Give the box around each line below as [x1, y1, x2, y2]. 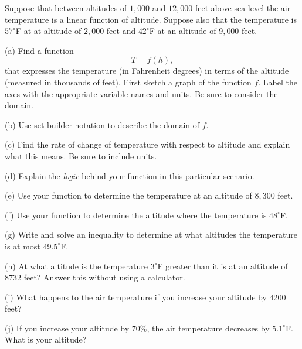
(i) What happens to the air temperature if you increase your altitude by [5, 290, 267, 303]
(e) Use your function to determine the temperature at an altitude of [5, 189, 252, 201]
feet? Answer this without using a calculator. [23, 271, 185, 283]
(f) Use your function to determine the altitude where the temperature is [5, 208, 267, 221]
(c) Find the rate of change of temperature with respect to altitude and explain [5, 138, 290, 150]
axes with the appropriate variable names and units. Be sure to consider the [5, 87, 278, 100]
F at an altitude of [149, 25, 216, 37]
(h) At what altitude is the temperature [5, 259, 148, 272]
